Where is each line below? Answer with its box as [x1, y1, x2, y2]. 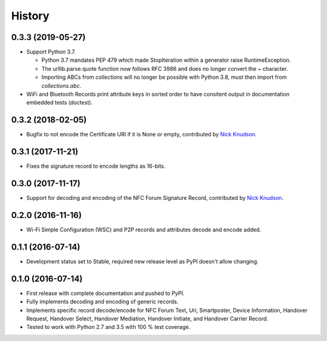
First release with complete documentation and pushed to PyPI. [26, 290, 185, 297]
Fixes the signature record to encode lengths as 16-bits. [26, 162, 166, 170]
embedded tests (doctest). [26, 99, 93, 106]
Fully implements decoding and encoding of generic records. [26, 298, 179, 305]
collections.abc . [41, 82, 82, 89]
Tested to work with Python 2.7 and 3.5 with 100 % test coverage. [26, 323, 191, 331]
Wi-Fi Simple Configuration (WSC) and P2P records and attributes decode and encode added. [26, 226, 262, 233]
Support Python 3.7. [26, 48, 76, 56]
